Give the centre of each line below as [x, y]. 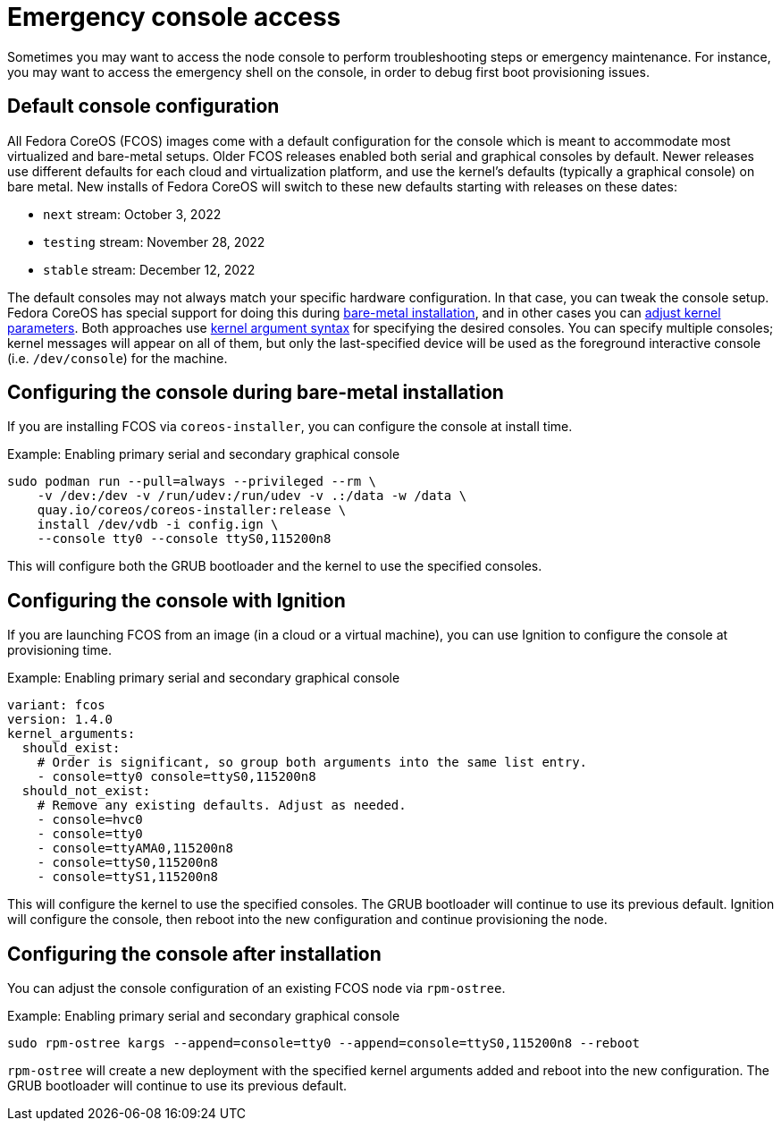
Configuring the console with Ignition [176, 600]
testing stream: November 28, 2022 [154, 242]
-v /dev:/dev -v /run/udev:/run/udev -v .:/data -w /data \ [252, 496]
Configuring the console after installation [194, 954]
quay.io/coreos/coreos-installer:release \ [192, 510]
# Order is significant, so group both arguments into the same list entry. [312, 763]
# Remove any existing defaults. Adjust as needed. [222, 806]
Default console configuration [143, 106]
